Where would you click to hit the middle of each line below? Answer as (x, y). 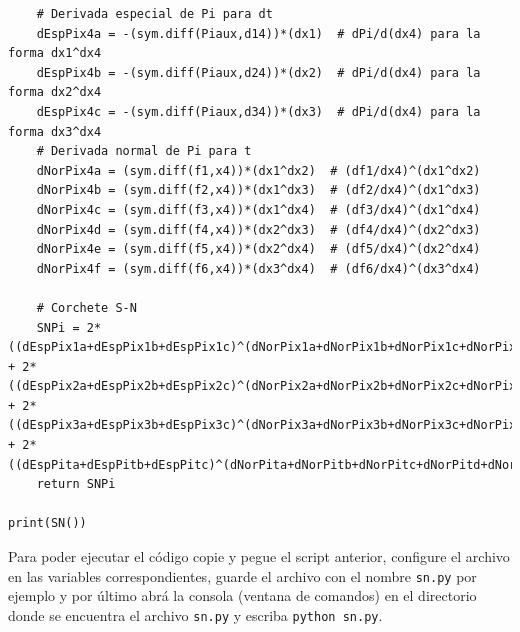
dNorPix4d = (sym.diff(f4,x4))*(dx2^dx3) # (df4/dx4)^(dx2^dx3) (258, 229)
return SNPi (76, 484)
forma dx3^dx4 (55, 131)
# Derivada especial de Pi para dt (154, 14)
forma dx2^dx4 (55, 92)
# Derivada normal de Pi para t (144, 151)
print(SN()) (47, 523)
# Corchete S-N (86, 307)
